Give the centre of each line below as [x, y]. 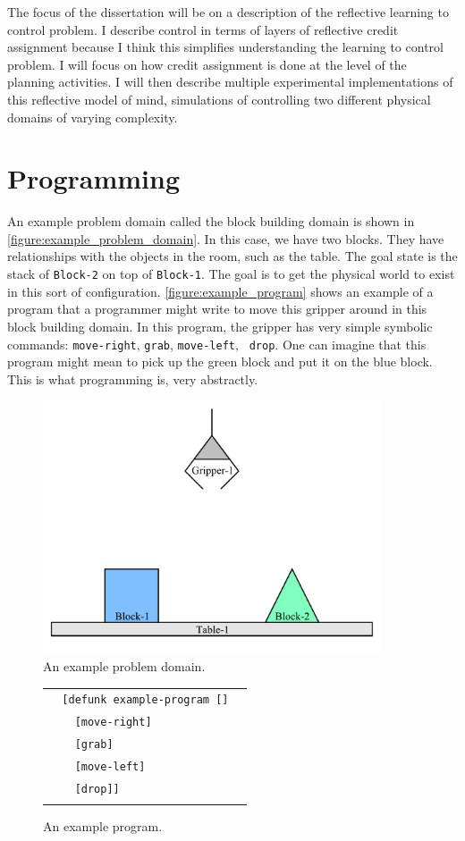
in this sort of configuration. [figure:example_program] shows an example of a [220, 291]
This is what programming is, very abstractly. [133, 378]
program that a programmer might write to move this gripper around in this [217, 309]
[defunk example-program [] [145, 700]
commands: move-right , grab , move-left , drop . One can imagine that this [217, 344]
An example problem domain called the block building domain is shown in [211, 221]
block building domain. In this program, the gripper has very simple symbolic [220, 326]
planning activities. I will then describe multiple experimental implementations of [230, 82]
